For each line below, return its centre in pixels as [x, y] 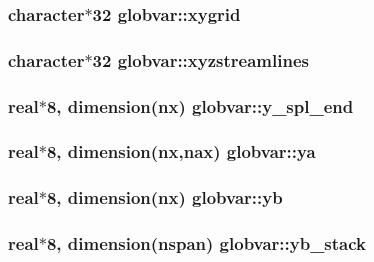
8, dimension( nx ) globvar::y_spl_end [200, 105]
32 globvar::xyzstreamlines [200, 59]
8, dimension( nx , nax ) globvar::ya [181, 151]
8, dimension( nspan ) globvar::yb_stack [206, 243]
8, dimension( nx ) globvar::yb [164, 197]
